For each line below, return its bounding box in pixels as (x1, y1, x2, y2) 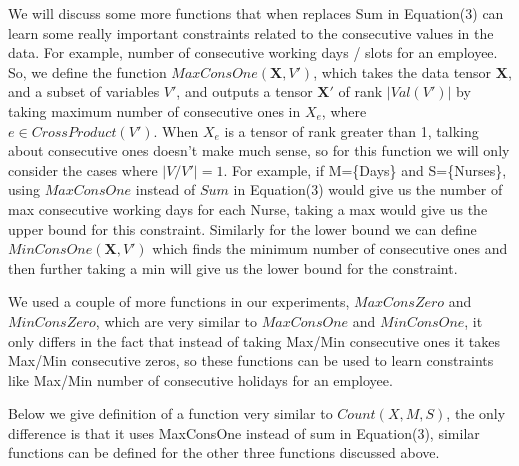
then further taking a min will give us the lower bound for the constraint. (8, 257, 458, 278)
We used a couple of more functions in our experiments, (8, 291, 350, 312)
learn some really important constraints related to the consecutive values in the (8, 22, 494, 43)
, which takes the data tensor (313, 61, 492, 82)
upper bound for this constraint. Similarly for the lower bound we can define (8, 218, 477, 239)
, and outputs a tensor (176, 81, 313, 102)
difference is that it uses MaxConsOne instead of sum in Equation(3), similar (8, 422, 480, 443)
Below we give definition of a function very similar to (8, 403, 333, 424)
